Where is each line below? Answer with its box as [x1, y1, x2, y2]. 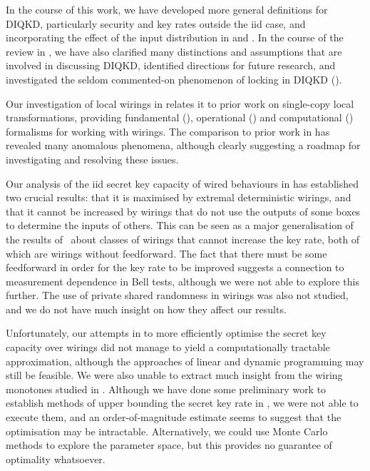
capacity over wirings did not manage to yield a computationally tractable [6, 340, 330, 355]
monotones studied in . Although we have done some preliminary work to [6, 381, 327, 396]
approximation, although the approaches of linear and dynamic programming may [6, 353, 364, 368]
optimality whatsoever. [6, 451, 106, 466]
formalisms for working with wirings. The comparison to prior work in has [6, 123, 330, 138]
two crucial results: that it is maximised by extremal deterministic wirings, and [6, 190, 351, 205]
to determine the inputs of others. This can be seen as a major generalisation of [6, 218, 354, 233]
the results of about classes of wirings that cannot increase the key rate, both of [6, 231, 360, 246]
